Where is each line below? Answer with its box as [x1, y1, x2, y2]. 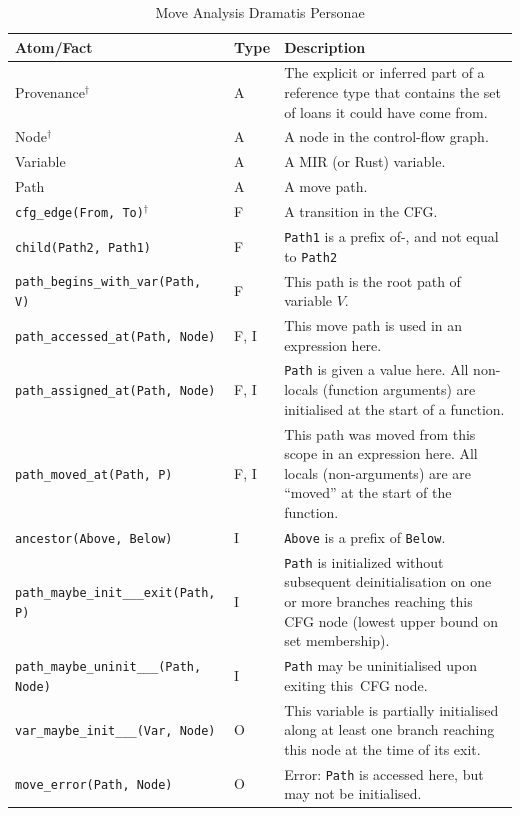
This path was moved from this [284, 423, 476, 444]
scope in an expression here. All [284, 443, 478, 464]
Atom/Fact [15, 36, 93, 57]
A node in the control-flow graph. [284, 126, 489, 147]
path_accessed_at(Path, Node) [15, 329, 216, 344]
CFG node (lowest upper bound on [284, 610, 499, 631]
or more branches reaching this [284, 590, 473, 611]
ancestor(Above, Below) [15, 531, 173, 546]
